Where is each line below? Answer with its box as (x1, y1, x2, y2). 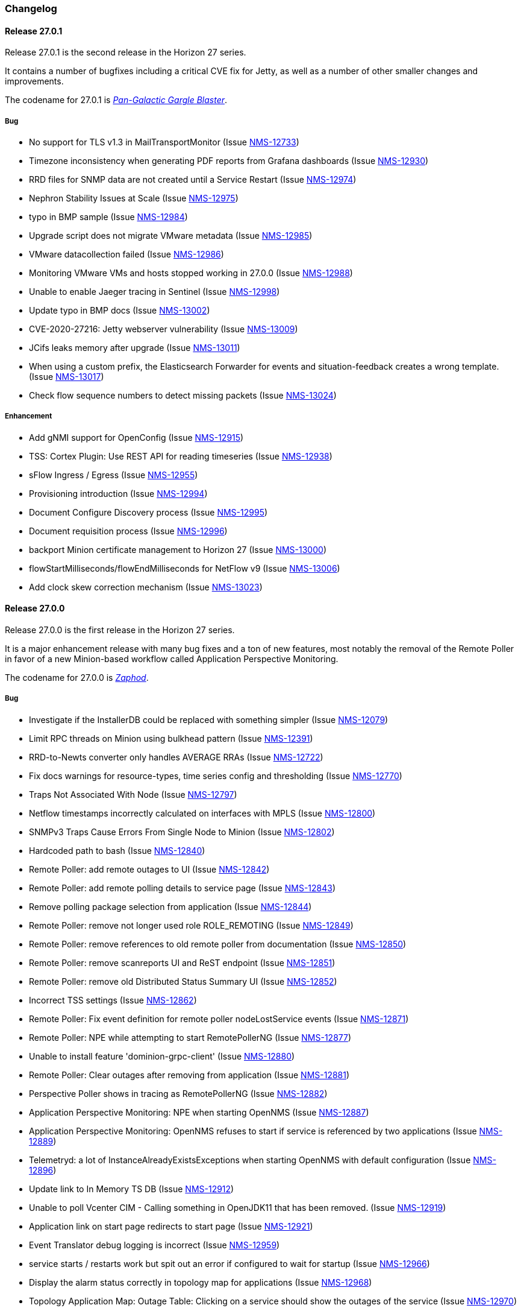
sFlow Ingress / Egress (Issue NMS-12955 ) (29, 469, 198, 480)
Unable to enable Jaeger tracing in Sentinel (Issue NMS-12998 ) (29, 286, 280, 297)
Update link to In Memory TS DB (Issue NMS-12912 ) (29, 1183, 234, 1194)
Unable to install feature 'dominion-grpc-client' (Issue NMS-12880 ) (29, 1050, 295, 1061)
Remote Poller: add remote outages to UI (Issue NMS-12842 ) (29, 864, 270, 874)
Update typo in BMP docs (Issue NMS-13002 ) (29, 305, 210, 315)
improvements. (5, 76, 64, 87)
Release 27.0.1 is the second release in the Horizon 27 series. (5, 47, 246, 58)
